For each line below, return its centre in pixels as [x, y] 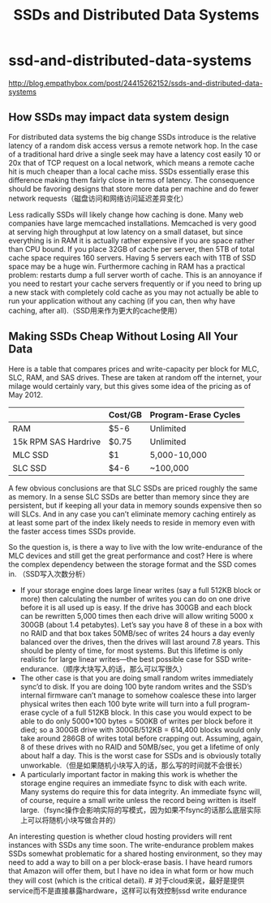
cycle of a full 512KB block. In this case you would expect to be [146, 712]
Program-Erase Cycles [195, 414]
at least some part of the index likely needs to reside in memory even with [132, 522]
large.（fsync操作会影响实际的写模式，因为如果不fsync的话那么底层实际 [140, 810]
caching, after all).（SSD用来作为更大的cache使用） [95, 310]
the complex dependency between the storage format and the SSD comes [133, 564]
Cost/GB [125, 414]
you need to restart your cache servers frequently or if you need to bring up [135, 283]
